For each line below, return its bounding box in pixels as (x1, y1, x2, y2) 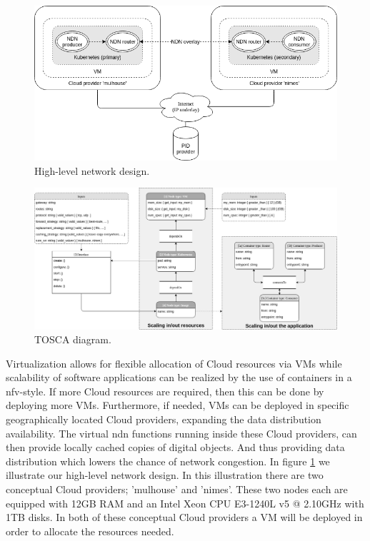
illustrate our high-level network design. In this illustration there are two (6, 467, 324, 482)
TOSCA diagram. (34, 332, 111, 347)
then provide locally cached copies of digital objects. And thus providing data (6, 440, 345, 455)
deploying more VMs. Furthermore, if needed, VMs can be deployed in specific (6, 398, 349, 413)
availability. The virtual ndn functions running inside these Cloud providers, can (6, 425, 357, 440)
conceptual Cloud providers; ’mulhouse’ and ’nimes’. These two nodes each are (6, 482, 348, 497)
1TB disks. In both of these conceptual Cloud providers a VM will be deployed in (6, 510, 363, 525)
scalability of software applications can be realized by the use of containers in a (6, 370, 352, 385)
